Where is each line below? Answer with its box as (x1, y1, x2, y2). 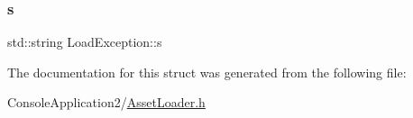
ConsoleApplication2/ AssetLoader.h (7, 93, 206, 112)
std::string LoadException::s (7, 32, 162, 51)
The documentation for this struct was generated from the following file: (7, 62, 407, 81)
